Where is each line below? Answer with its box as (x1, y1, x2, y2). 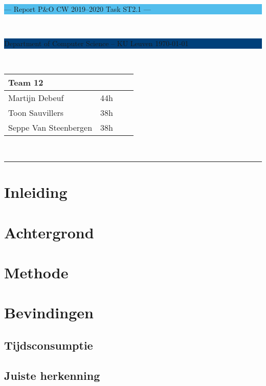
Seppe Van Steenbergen (8, 121, 93, 134)
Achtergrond (4, 221, 94, 242)
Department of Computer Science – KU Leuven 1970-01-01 (4, 38, 189, 49)
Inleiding (4, 181, 68, 202)
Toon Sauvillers (8, 107, 64, 119)
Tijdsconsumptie (4, 337, 93, 353)
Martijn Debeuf (8, 92, 64, 104)
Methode (4, 261, 69, 282)
